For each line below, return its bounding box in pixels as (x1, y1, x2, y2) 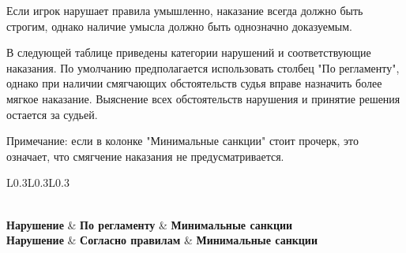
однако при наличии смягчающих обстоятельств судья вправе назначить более (6, 75, 382, 91)
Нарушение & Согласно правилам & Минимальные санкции (6, 232, 318, 248)
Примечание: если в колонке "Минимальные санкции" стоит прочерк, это (6, 132, 359, 149)
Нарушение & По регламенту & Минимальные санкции (6, 216, 293, 233)
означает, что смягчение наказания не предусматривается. (6, 147, 284, 164)
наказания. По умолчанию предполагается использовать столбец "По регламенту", (6, 59, 400, 76)
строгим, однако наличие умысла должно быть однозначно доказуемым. (6, 17, 352, 34)
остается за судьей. (6, 106, 98, 122)
